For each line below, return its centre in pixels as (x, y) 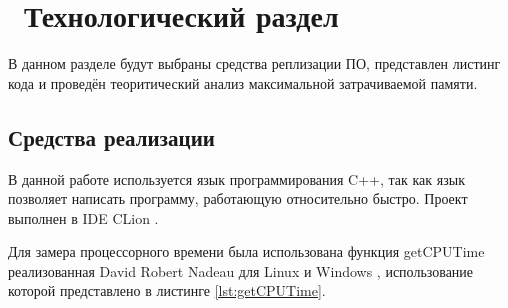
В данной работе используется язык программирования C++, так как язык (236, 178)
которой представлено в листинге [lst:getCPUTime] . (167, 290)
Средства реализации (111, 136)
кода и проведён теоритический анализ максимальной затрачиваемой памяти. (243, 82)
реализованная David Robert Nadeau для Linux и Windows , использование (241, 270)
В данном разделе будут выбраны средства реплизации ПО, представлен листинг (254, 63)
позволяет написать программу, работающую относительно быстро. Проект (238, 198)
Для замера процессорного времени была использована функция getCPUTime (246, 251)
